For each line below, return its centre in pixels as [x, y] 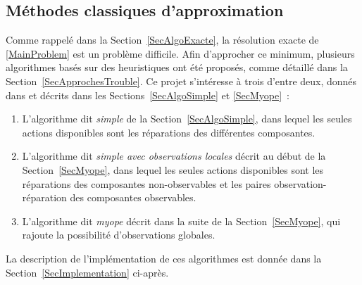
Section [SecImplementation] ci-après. [87, 272]
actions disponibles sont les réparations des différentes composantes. [169, 132]
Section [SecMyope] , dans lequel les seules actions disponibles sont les [173, 169]
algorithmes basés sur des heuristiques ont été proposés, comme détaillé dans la [177, 67]
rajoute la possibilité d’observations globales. [119, 235]
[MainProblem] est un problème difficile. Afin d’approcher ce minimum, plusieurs [180, 53]
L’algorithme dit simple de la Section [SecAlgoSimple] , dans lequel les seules [187, 119]
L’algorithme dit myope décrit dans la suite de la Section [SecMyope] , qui [181, 221]
